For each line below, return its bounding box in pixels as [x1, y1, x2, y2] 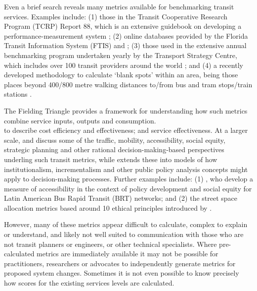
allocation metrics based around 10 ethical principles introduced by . [4, 202, 212, 213]
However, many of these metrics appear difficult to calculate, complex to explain [4, 219, 248, 230]
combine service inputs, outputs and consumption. [4, 115, 156, 125]
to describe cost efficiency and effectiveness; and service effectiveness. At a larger [4, 125, 248, 135]
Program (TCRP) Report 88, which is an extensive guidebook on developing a [4, 21, 242, 31]
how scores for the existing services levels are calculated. [4, 278, 174, 288]
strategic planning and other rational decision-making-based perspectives [4, 144, 224, 155]
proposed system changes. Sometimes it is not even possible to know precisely [4, 268, 239, 278]
